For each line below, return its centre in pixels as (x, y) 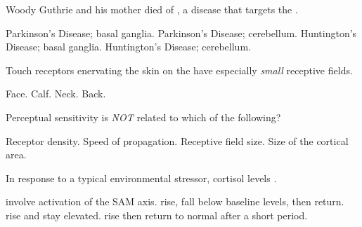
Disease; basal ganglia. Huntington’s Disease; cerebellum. (128, 47)
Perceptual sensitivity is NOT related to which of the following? (143, 117)
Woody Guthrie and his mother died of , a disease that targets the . (152, 9)
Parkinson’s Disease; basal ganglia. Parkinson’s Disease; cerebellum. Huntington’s (181, 33)
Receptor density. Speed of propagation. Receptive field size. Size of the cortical (177, 140)
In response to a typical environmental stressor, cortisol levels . (141, 178)
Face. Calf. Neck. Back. (56, 94)
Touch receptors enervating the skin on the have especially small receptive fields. (179, 70)
